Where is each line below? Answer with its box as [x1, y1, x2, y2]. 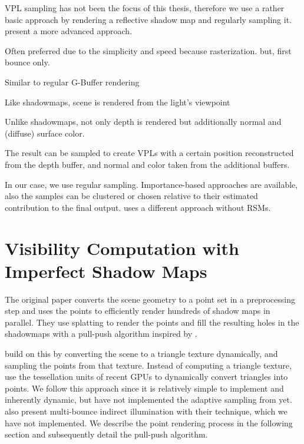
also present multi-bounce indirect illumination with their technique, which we [5, 405, 288, 417]
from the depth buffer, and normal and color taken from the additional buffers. [5, 158, 290, 170]
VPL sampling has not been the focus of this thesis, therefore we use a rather [5, 2, 285, 14]
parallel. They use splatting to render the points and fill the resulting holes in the [5, 316, 299, 328]
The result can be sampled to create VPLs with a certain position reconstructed [5, 147, 294, 159]
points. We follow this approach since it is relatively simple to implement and [5, 382, 284, 394]
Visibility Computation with [5, 236, 239, 260]
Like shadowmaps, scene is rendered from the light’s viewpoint [5, 95, 230, 108]
